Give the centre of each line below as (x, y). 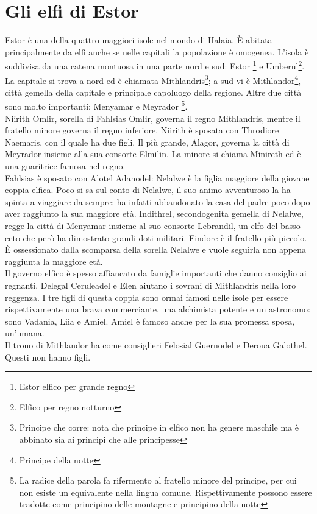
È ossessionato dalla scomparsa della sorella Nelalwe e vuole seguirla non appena (156, 249)
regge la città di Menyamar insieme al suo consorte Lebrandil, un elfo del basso (153, 225)
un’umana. (25, 333)
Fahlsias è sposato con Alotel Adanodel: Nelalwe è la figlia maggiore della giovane (157, 178)
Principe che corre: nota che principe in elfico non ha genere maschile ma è (159, 427)
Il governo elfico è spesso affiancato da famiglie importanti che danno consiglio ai (156, 273)
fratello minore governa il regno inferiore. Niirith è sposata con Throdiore (142, 130)
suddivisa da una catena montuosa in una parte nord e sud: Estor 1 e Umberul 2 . (155, 65)
